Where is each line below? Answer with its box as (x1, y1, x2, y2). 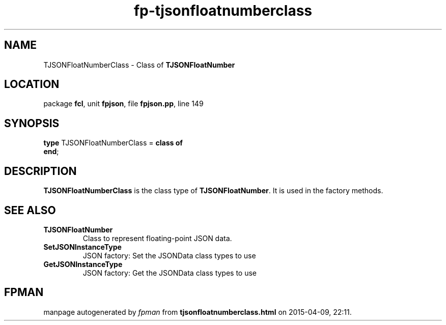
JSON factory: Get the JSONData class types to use (82, 268, 257, 277)
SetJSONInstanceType (43, 242, 122, 251)
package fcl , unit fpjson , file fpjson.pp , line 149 (43, 99, 204, 108)
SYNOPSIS (4, 116, 60, 130)
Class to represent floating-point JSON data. (82, 233, 232, 243)
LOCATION (4, 78, 60, 91)
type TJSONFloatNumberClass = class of (43, 138, 183, 147)
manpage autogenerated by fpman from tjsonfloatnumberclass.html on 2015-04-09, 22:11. (43, 307, 352, 316)
